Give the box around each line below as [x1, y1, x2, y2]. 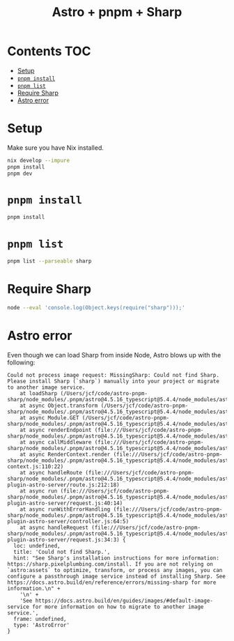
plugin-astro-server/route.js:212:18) [7, 481, 120, 488]
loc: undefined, [13, 542, 61, 549]
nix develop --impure [7, 157, 70, 164]
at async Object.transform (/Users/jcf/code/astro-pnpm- [19, 402, 189, 409]
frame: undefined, [13, 615, 68, 622]
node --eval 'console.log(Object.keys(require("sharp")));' [7, 304, 186, 311]
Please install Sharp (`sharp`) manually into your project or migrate [7, 378, 219, 385]
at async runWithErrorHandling [19, 506, 111, 513]
